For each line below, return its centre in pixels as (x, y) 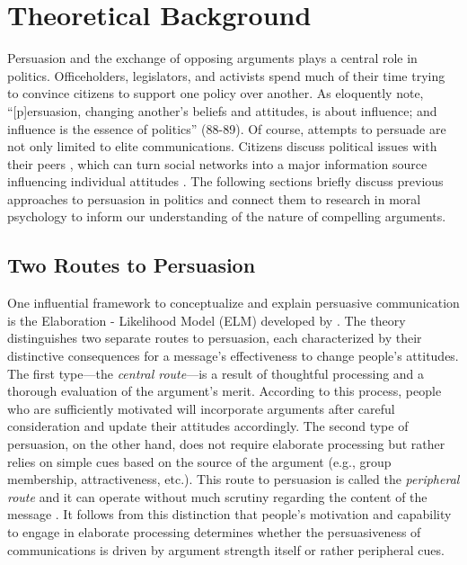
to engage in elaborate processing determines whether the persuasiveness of (214, 531)
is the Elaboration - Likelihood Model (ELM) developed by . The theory (207, 320)
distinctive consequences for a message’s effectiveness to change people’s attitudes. (233, 356)
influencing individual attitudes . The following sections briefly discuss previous (225, 181)
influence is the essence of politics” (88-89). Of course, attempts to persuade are (227, 128)
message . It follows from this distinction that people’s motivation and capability (229, 514)
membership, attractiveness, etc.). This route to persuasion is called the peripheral (233, 479)
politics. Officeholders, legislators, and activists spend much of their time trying (226, 75)
